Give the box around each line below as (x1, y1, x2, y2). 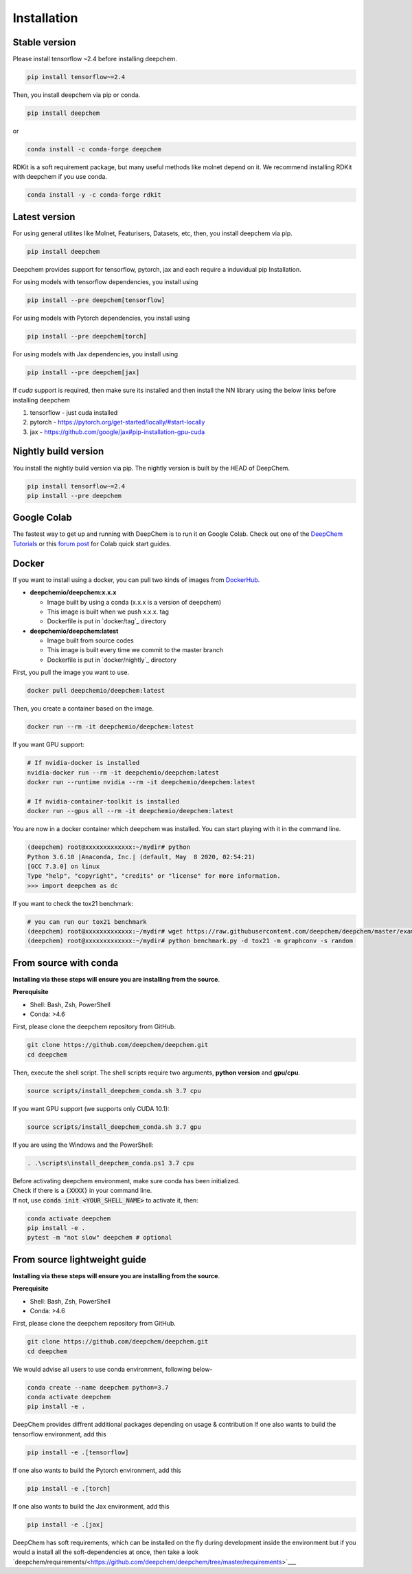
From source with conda (12, 957, 119, 969)
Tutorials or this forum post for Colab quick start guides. (12, 539, 172, 548)
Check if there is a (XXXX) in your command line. (12, 1187, 152, 1195)
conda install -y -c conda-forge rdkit (27, 191, 161, 199)
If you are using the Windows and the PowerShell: (12, 1141, 154, 1149)
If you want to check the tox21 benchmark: (12, 899, 133, 907)
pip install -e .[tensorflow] (27, 1448, 129, 1456)
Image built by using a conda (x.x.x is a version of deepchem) (47, 598, 222, 606)
